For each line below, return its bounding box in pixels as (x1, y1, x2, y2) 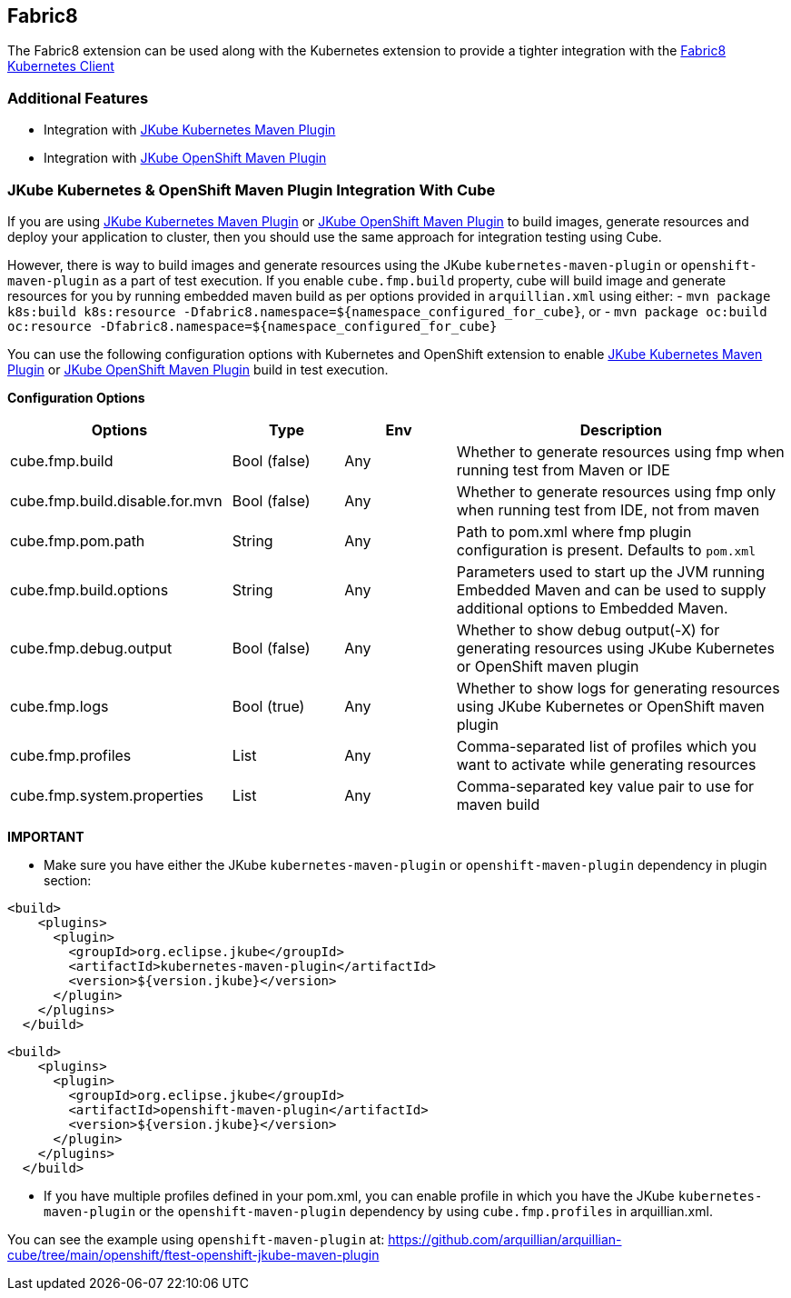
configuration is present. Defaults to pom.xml (456, 540, 756, 559)
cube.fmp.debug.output (10, 638, 173, 657)
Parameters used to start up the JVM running (456, 562, 766, 581)
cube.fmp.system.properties (10, 785, 204, 804)
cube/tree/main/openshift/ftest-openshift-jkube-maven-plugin (7, 1246, 380, 1263)
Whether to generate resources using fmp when (456, 442, 785, 461)
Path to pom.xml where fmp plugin (456, 522, 692, 541)
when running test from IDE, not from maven (456, 500, 760, 519)
